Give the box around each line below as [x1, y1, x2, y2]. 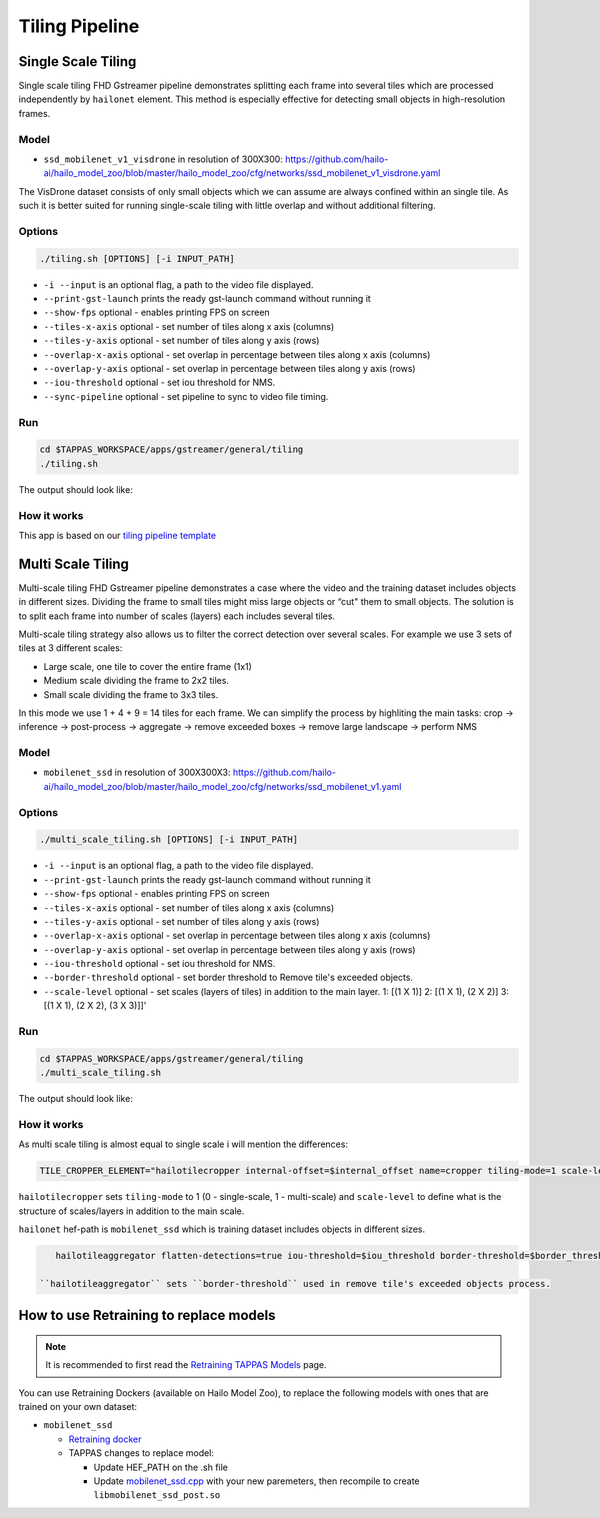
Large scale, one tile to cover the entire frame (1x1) [43, 660, 252, 672]
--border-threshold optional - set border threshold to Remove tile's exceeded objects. [43, 971, 414, 984]
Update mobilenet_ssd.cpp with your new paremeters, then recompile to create [93, 1475, 420, 1487]
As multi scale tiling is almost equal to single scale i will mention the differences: [18, 1138, 349, 1150]
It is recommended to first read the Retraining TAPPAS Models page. [45, 1359, 327, 1371]
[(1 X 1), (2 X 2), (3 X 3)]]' [43, 1000, 147, 1012]
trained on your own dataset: [18, 1401, 138, 1413]
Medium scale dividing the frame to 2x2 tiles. [43, 675, 230, 687]
